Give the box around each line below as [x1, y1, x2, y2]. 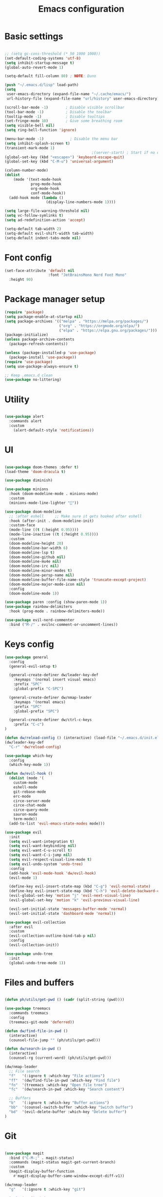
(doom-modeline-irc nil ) [9, 564, 59, 569]
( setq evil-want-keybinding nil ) [9, 844, 77, 848]
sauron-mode [13, 812, 37, 817]
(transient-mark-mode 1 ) [4, 145, 55, 150]
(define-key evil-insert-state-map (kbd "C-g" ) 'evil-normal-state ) [9, 884, 151, 889]
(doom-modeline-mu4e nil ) [9, 559, 62, 564]
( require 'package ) [4, 310, 44, 315]
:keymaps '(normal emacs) [13, 700, 66, 704]
